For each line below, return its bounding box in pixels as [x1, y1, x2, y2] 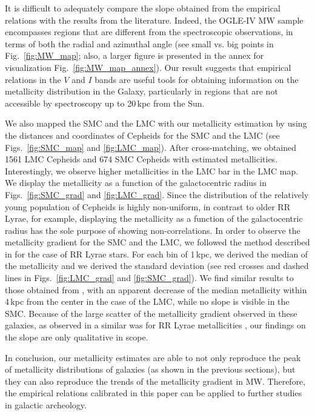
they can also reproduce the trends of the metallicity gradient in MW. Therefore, [5, 374, 306, 387]
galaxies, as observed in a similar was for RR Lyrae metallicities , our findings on [5, 319, 306, 331]
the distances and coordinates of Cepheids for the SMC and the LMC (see [5, 128, 280, 141]
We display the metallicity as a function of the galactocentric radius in [5, 176, 267, 189]
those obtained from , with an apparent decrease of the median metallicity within [5, 283, 307, 296]
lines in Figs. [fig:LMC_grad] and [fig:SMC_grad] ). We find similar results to [5, 271, 294, 284]
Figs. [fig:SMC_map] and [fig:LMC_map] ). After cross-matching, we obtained [5, 141, 297, 153]
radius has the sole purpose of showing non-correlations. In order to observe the [5, 224, 300, 236]
